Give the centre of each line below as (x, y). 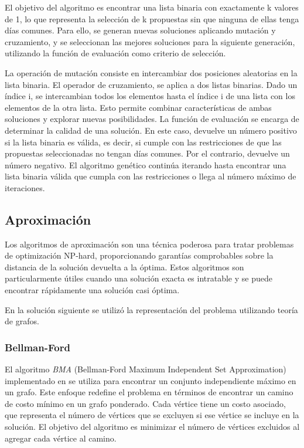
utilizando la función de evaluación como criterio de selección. (115, 53)
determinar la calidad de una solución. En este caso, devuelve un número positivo (151, 130)
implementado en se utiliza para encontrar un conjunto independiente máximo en (151, 380)
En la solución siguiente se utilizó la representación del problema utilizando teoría (151, 309)
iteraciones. (25, 187)
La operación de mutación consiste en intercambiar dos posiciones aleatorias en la (151, 72)
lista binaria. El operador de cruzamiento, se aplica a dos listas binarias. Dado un (151, 84)
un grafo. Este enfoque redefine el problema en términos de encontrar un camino (149, 392)
